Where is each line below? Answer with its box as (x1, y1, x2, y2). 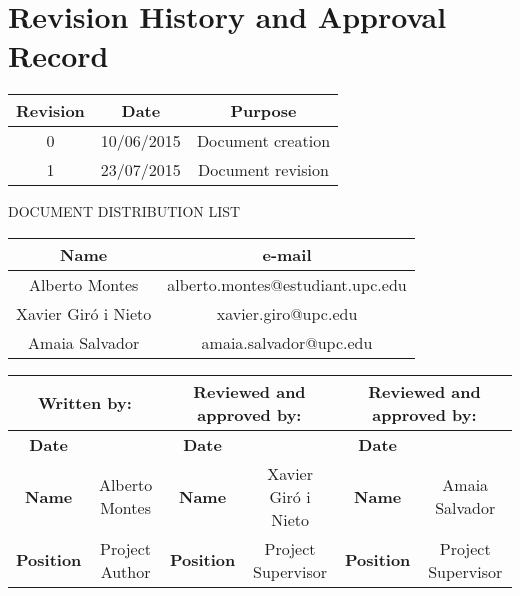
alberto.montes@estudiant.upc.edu (167, 272, 407, 296)
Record (8, 35, 109, 76)
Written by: (38, 391, 132, 415)
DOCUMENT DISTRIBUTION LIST (8, 201, 241, 222)
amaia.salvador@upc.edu (201, 330, 373, 354)
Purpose (230, 99, 297, 123)
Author (100, 559, 151, 583)
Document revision (197, 158, 329, 182)
